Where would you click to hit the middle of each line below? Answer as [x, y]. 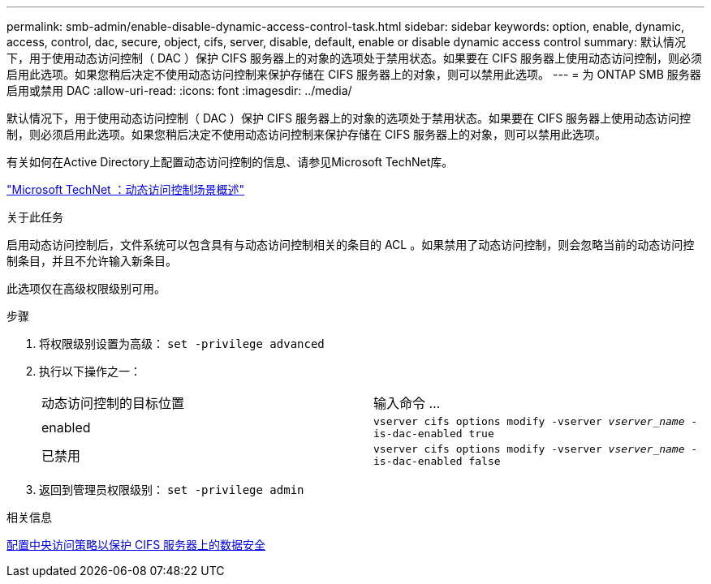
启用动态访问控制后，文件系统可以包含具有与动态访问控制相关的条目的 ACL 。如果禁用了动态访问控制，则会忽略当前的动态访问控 [351, 245]
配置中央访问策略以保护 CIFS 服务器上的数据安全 [136, 545]
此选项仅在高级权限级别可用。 [86, 288]
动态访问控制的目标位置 [113, 403]
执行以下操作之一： [90, 371]
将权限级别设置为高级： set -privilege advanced [182, 344]
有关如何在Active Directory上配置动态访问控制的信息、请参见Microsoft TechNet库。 [230, 162]
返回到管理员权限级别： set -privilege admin [172, 490]
